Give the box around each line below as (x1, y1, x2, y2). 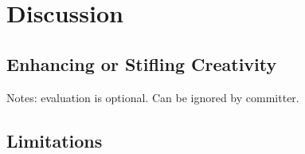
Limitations (6, 128, 103, 152)
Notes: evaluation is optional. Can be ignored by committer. (6, 89, 299, 105)
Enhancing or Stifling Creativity (6, 51, 277, 76)
